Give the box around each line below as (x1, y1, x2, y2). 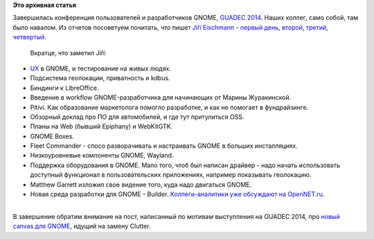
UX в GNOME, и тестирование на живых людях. (30, 64, 171, 73)
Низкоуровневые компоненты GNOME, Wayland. (30, 151, 174, 160)
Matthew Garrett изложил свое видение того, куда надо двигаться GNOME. (30, 180, 252, 189)
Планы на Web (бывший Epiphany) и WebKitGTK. (30, 122, 173, 131)
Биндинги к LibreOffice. (30, 84, 99, 92)
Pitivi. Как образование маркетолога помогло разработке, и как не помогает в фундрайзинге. (30, 103, 309, 111)
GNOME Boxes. (30, 132, 74, 140)
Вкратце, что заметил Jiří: (30, 48, 107, 57)
